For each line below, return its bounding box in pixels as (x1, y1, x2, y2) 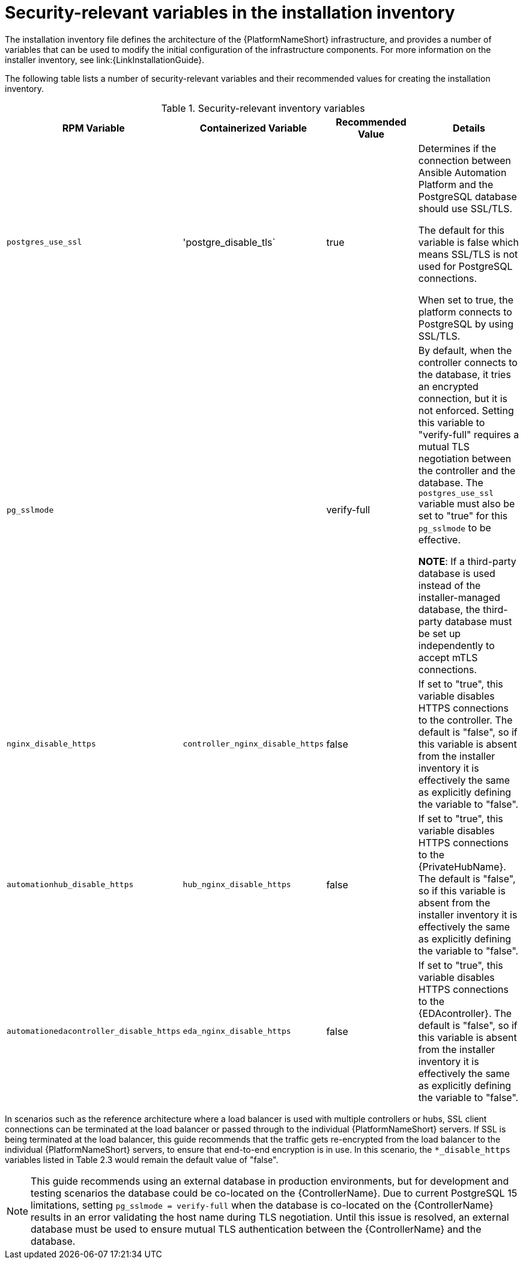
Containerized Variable (199, 121, 307, 134)
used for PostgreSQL (418, 260, 513, 272)
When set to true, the (418, 293, 514, 306)
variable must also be (418, 497, 515, 510)
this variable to (418, 416, 485, 429)
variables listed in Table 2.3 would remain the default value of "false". (5, 1154, 279, 1165)
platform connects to (418, 305, 512, 318)
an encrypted (418, 380, 479, 392)
